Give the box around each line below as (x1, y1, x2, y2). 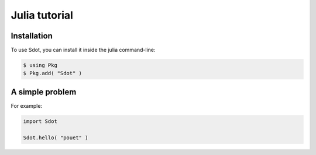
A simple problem (11, 87, 77, 97)
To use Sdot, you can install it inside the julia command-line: (11, 47, 156, 54)
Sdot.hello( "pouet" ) (23, 134, 88, 141)
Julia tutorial (11, 9, 73, 22)
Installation (11, 31, 53, 41)
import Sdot (23, 118, 58, 125)
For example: (11, 102, 43, 109)
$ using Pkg (23, 62, 58, 69)
